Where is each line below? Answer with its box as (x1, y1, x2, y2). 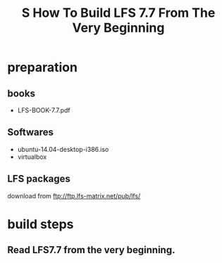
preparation (7, 60, 78, 75)
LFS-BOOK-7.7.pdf (17, 106, 70, 114)
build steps (7, 216, 74, 232)
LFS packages (7, 173, 70, 185)
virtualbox (17, 153, 47, 161)
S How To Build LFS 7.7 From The (21, 5, 216, 21)
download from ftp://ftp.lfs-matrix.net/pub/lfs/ (7, 191, 141, 200)
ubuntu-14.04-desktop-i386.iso (17, 145, 109, 153)
